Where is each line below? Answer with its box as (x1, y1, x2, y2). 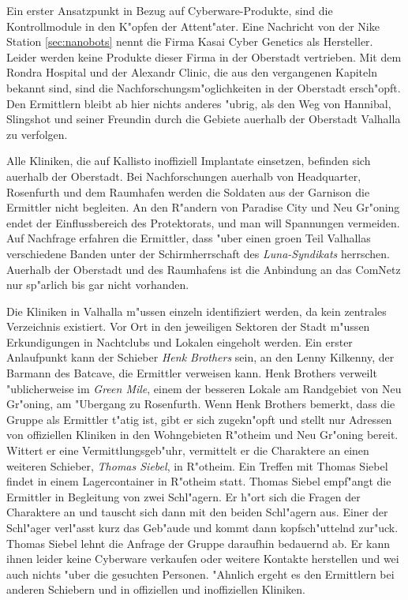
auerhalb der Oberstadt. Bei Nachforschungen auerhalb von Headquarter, (6, 167, 361, 184)
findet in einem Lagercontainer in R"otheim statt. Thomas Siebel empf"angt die (6, 473, 391, 489)
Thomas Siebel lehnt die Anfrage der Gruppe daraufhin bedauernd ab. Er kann (6, 534, 391, 551)
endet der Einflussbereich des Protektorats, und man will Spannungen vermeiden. (6, 214, 400, 231)
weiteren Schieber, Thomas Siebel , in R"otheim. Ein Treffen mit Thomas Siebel (6, 457, 388, 474)
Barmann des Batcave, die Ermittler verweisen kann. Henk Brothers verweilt (6, 365, 377, 381)
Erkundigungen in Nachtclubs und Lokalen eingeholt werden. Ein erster (6, 333, 353, 350)
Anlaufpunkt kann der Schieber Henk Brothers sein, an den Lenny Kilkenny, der (6, 349, 395, 366)
